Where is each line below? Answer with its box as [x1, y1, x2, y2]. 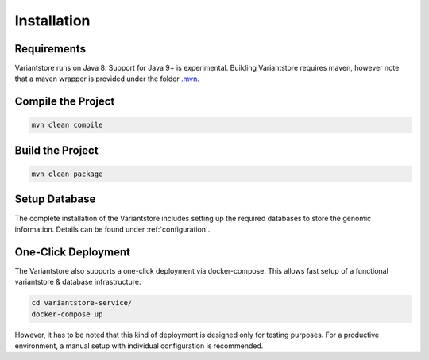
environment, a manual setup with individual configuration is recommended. [14, 341, 264, 350]
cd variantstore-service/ [31, 298, 133, 308]
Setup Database [14, 193, 96, 206]
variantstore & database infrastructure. [14, 278, 141, 287]
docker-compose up [31, 309, 103, 319]
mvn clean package [31, 170, 103, 178]
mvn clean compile [31, 121, 103, 130]
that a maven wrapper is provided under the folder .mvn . [14, 74, 200, 83]
